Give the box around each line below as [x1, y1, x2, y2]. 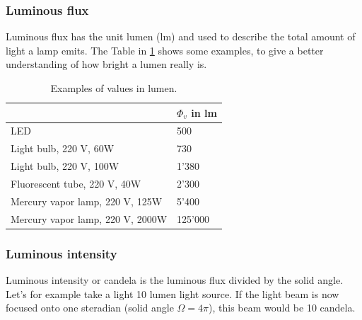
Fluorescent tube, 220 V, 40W [11, 176, 141, 190]
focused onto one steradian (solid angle [6, 300, 174, 315]
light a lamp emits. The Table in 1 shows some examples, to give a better [6, 42, 324, 57]
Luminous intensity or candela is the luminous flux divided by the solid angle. [6, 272, 344, 287]
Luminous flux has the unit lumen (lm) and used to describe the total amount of [6, 29, 356, 44]
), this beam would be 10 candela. [209, 300, 356, 315]
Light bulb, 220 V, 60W [11, 141, 115, 156]
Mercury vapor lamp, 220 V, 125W [11, 193, 163, 208]
